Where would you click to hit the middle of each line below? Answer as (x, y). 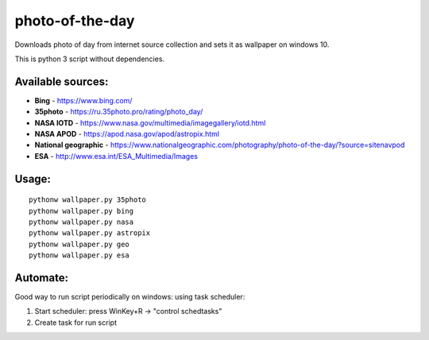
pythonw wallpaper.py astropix (90, 233)
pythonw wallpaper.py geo (79, 244)
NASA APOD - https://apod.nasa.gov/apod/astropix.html (127, 134)
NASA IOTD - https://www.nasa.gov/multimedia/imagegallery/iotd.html (150, 122)
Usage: (33, 179)
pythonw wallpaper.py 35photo (88, 200)
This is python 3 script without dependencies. (90, 59)
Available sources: (62, 81)
